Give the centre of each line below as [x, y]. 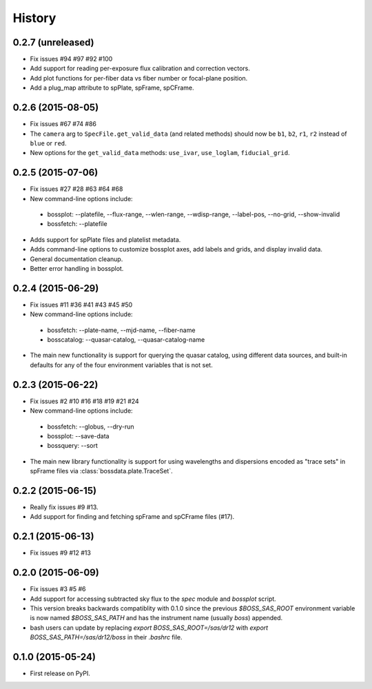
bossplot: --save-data [78, 436]
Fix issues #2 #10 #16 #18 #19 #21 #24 [84, 401]
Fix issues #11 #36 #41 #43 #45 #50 [81, 305]
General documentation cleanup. [76, 259]
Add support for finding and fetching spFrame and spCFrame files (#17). [132, 517]
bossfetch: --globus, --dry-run [91, 426]
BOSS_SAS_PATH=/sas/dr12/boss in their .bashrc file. [106, 637]
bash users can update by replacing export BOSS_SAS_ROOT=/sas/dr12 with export [149, 628]
